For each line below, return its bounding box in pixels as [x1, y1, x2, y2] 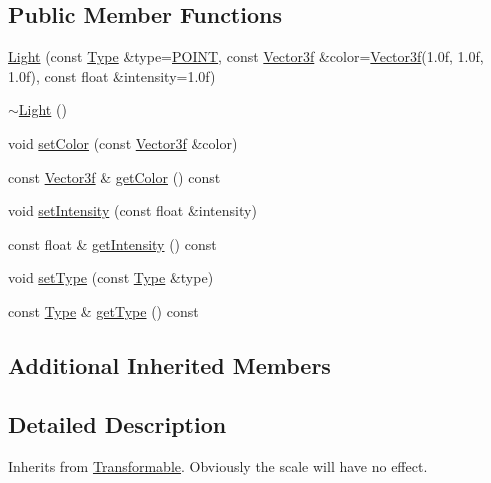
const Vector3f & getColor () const [8, 166, 221, 187]
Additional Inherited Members [8, 349, 331, 380]
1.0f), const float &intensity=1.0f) [8, 65, 216, 86]
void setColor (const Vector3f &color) [8, 132, 238, 153]
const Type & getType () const [8, 300, 199, 321]
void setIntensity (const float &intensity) [8, 200, 257, 221]
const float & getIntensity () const [8, 233, 217, 254]
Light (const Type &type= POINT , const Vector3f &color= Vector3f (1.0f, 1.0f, [8, 46, 484, 67]
